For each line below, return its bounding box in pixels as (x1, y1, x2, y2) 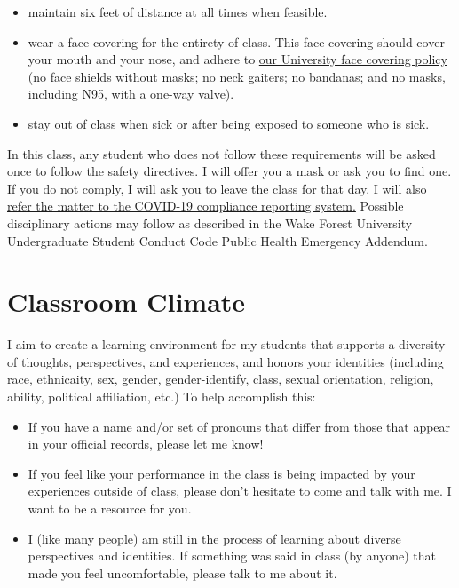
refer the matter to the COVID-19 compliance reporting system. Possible (7, 196, 404, 215)
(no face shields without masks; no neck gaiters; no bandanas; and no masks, (28, 67, 446, 85)
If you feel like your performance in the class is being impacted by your (28, 464, 415, 482)
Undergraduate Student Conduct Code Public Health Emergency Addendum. (7, 231, 428, 250)
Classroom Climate (7, 283, 246, 320)
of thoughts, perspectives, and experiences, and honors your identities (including (7, 352, 444, 370)
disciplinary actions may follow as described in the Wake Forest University (7, 213, 413, 232)
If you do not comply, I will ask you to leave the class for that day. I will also (7, 179, 427, 197)
